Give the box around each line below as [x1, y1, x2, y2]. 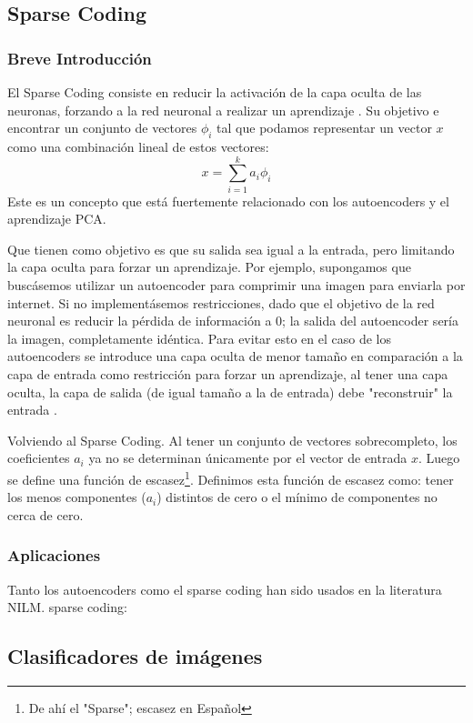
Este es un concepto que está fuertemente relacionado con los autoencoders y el [7, 191, 449, 210]
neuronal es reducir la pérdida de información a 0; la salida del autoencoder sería [7, 311, 458, 330]
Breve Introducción [7, 46, 152, 69]
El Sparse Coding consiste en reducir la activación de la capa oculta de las [7, 83, 422, 101]
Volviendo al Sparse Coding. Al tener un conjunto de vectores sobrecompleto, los [7, 430, 458, 449]
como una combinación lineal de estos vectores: [7, 136, 269, 156]
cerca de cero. [7, 505, 84, 524]
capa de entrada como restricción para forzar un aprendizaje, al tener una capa [7, 365, 448, 384]
